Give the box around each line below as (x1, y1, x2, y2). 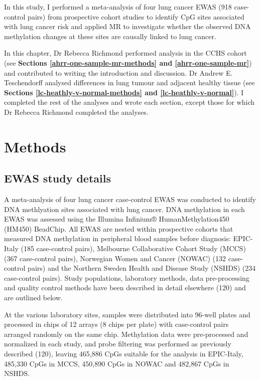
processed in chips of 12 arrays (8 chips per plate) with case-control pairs (4, 319, 229, 329)
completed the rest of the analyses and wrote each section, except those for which (4, 97, 254, 107)
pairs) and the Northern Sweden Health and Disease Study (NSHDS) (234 (28, 263, 256, 273)
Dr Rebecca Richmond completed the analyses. (4, 106, 149, 117)
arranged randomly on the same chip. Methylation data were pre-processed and (4, 328, 248, 339)
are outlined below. (4, 292, 63, 303)
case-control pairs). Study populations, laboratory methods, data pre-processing (4, 272, 249, 283)
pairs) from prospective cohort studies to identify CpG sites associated (28, 11, 244, 22)
